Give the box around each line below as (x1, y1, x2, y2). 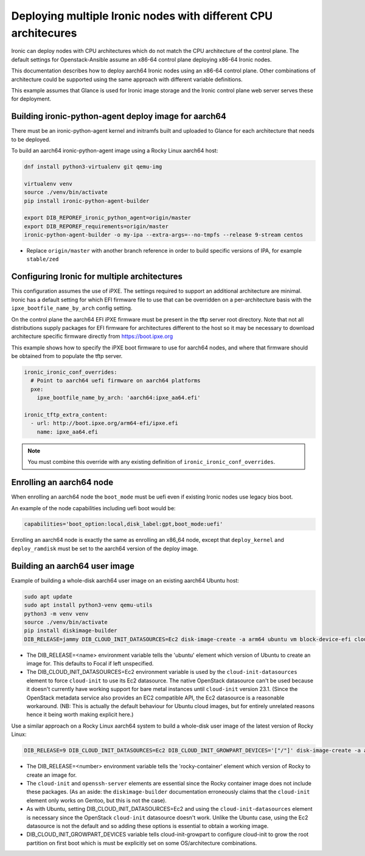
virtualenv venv (24, 180, 73, 187)
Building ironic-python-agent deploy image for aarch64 (11, 111, 226, 122)
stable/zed (26, 256, 59, 263)
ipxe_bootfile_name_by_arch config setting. (11, 304, 133, 312)
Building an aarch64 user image (11, 561, 135, 571)
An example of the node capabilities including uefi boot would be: (11, 504, 176, 511)
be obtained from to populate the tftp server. (11, 353, 123, 360)
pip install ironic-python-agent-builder (24, 197, 150, 204)
